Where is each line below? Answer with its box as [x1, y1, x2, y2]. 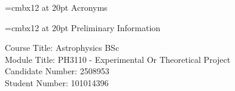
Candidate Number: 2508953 [5, 65, 109, 77]
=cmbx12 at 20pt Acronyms [5, 1, 108, 13]
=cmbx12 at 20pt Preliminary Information [5, 21, 161, 34]
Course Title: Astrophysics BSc [5, 41, 120, 54]
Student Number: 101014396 [5, 76, 109, 89]
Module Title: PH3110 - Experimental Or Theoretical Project [5, 53, 231, 65]
